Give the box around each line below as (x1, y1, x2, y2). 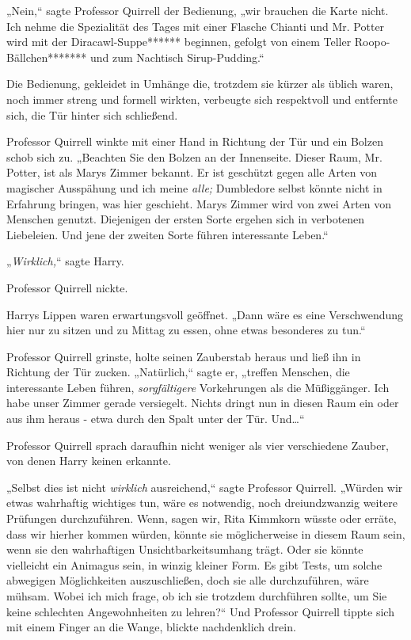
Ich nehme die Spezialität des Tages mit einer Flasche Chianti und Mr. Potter (6, 17, 385, 34)
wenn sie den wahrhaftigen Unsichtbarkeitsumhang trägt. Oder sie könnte (6, 541, 363, 558)
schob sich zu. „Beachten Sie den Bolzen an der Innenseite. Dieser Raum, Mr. (6, 148, 382, 165)
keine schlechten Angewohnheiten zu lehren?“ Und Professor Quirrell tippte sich (6, 603, 394, 619)
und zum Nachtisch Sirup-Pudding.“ (89, 48, 264, 65)
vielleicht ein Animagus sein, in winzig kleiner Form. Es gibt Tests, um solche (6, 556, 382, 573)
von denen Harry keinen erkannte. (6, 452, 171, 469)
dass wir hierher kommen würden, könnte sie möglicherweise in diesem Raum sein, (6, 525, 405, 542)
